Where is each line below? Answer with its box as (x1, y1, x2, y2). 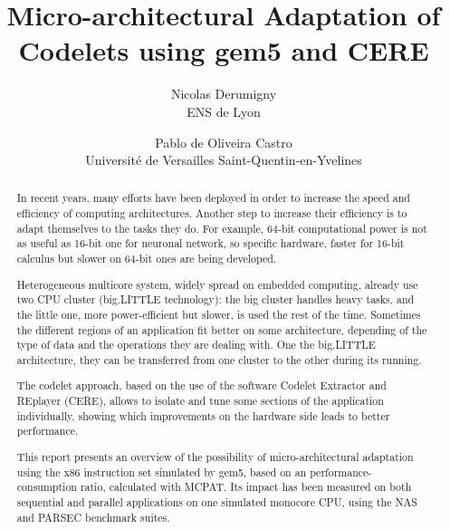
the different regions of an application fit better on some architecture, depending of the (16, 322, 427, 337)
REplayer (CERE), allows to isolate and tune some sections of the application (16, 393, 384, 409)
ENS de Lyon (187, 101, 261, 120)
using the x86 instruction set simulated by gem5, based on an (16, 464, 307, 479)
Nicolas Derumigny (170, 84, 277, 103)
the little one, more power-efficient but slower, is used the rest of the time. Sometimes (16, 306, 421, 322)
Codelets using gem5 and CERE (18, 32, 429, 69)
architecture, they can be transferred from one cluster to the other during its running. (16, 351, 422, 367)
